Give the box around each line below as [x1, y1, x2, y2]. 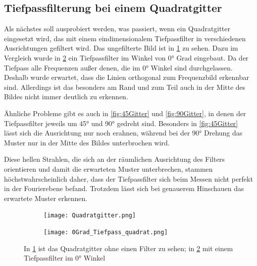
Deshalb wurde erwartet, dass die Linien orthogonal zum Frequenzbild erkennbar [4, 72, 250, 82]
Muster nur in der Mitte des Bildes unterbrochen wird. [4, 137, 170, 147]
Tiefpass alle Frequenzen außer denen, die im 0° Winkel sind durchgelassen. [4, 62, 233, 72]
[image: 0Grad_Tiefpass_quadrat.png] [44, 228, 168, 236]
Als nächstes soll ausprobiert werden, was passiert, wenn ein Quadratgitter [4, 23, 231, 34]
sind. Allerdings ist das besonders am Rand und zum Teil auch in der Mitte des [4, 81, 246, 92]
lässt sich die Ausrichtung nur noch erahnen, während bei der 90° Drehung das [4, 128, 243, 138]
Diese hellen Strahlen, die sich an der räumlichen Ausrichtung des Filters [4, 154, 225, 164]
